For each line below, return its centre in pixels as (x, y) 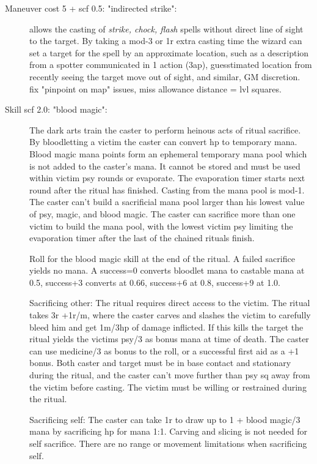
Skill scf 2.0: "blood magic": (56, 109)
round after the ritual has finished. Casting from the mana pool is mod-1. (167, 189)
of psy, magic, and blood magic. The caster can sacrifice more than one (162, 213)
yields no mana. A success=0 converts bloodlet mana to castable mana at (167, 270)
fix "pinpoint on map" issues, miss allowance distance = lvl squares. (155, 88)
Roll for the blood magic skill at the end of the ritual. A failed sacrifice (162, 258)
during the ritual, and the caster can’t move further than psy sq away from (170, 375)
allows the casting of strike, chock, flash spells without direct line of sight (166, 28)
